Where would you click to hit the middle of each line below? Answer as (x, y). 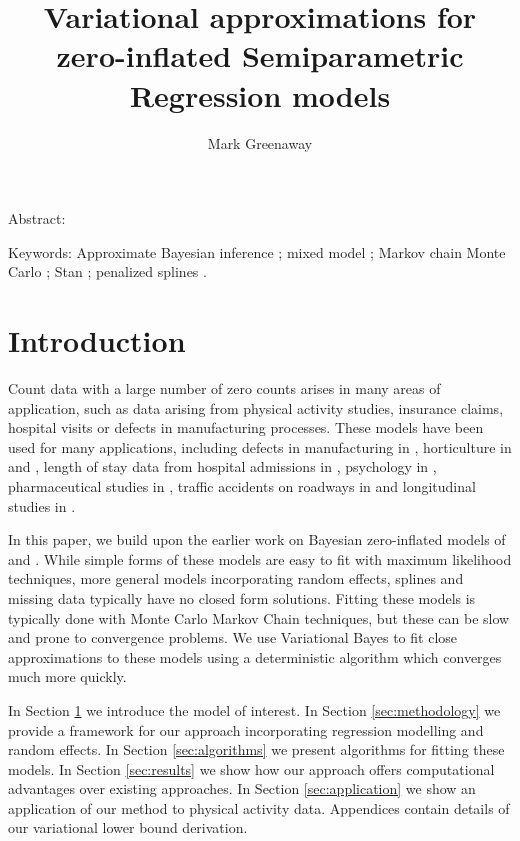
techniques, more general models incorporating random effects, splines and (236, 578)
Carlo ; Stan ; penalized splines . (107, 271)
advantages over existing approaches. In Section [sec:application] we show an (242, 788)
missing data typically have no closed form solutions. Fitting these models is (242, 597)
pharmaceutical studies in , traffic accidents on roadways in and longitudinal (242, 485)
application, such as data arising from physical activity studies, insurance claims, (256, 407)
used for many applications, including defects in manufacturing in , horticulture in (260, 446)
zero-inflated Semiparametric (260, 55)
